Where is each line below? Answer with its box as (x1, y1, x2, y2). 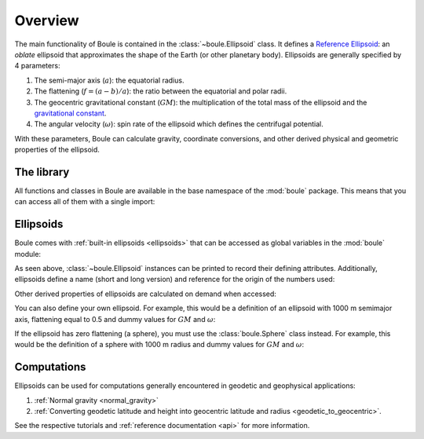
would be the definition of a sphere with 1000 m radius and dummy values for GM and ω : (14, 340, 305, 349)
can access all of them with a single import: (14, 197, 155, 207)
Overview (14, 12, 79, 29)
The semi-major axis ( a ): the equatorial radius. (34, 75, 185, 85)
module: (14, 249, 42, 258)
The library (14, 165, 70, 178)
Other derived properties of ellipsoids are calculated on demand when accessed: (14, 289, 276, 298)
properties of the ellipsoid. (14, 145, 100, 155)
